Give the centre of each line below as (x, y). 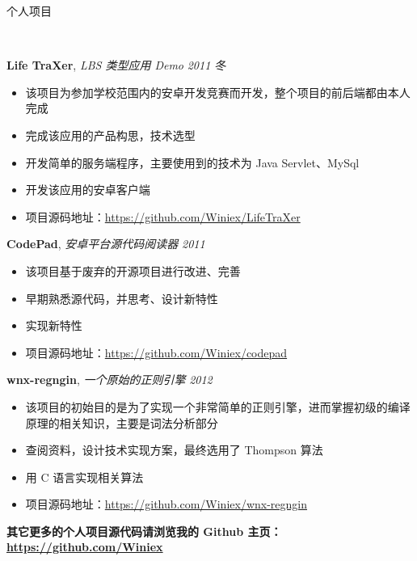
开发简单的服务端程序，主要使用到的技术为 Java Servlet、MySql (192, 162)
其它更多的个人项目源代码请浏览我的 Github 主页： (144, 531)
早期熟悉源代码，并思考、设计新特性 (122, 298)
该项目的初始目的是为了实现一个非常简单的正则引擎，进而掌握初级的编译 (218, 406)
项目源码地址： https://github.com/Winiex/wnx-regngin (166, 504)
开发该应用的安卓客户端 (88, 190)
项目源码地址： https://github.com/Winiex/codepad (156, 352)
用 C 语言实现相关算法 (84, 477)
